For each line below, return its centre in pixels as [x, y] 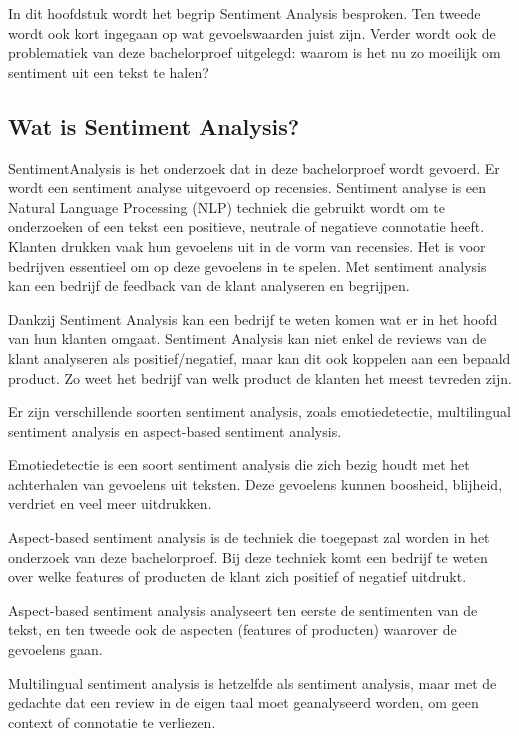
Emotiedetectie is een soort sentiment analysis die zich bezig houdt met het [239, 464]
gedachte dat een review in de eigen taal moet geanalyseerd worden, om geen [243, 702]
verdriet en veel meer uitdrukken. [110, 503]
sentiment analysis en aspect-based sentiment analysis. [175, 430]
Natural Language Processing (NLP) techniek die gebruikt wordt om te [227, 206]
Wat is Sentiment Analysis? [154, 125]
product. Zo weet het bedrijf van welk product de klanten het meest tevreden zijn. [260, 377]
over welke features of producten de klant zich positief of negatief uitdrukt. [237, 576]
